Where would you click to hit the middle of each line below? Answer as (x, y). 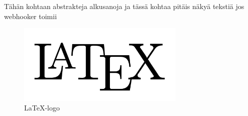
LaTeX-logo (42, 108)
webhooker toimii (31, 16)
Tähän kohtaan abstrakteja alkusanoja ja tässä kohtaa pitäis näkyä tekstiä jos (124, 6)
